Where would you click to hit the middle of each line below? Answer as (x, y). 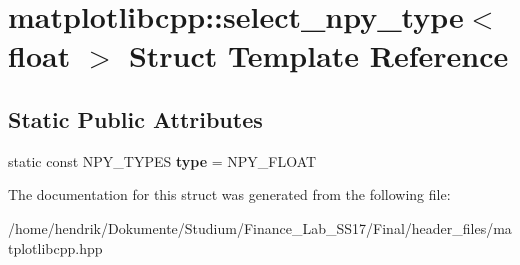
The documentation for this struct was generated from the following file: (229, 194)
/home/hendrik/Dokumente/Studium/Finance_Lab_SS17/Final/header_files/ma (260, 227)
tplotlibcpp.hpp (55, 247)
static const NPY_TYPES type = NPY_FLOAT (162, 160)
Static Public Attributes (135, 118)
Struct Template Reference (318, 55)
